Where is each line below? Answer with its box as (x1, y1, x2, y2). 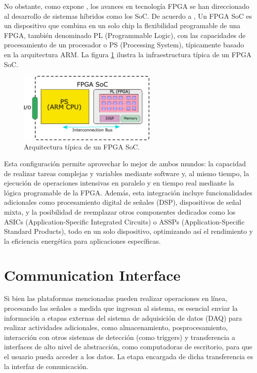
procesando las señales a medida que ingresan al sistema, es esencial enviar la (4, 303, 238, 313)
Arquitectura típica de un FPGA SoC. (24, 142, 140, 152)
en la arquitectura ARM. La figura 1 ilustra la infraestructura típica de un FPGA (4, 49, 252, 59)
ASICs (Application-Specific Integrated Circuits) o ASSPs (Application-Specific (4, 216, 245, 226)
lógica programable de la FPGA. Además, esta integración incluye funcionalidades (4, 187, 253, 197)
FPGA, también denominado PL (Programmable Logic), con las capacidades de (4, 30, 246, 40)
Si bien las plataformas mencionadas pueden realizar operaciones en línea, (4, 293, 227, 303)
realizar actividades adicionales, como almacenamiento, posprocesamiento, (4, 322, 228, 333)
